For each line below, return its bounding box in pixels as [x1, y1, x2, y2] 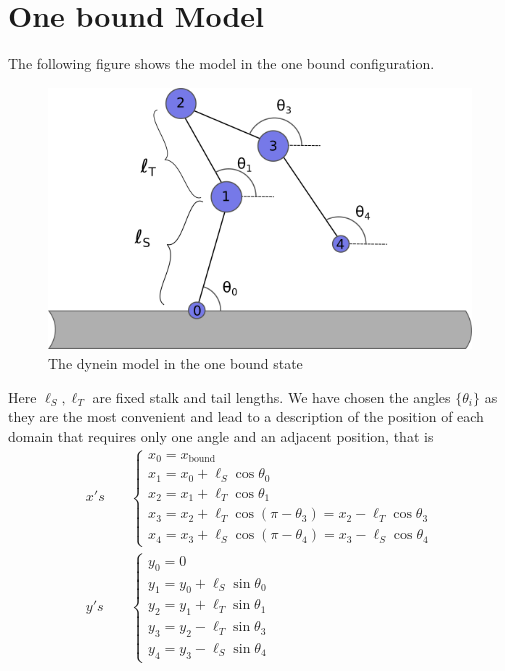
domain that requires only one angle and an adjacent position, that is [8, 425, 434, 446]
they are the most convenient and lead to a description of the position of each [8, 406, 484, 427]
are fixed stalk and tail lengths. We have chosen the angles [92, 386, 451, 407]
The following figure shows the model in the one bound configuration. [8, 53, 435, 74]
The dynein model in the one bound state [48, 352, 303, 373]
